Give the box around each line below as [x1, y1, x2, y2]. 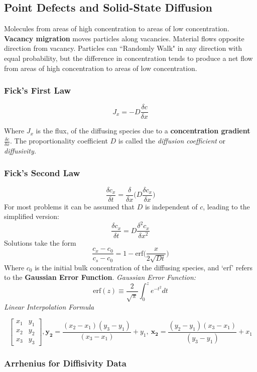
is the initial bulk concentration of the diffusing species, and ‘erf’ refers [35, 262, 252, 272]
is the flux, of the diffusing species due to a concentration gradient [36, 125, 250, 136]
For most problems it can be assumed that [4, 201, 135, 211]
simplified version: [4, 211, 59, 221]
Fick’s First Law [4, 84, 71, 97]
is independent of [145, 201, 198, 211]
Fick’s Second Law [4, 167, 80, 179]
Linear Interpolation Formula [4, 301, 94, 312]
